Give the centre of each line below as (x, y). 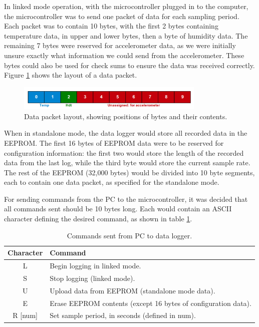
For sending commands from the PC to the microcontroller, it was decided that (126, 199)
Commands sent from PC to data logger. (129, 235)
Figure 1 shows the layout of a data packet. (71, 75)
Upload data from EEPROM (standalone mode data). (133, 290)
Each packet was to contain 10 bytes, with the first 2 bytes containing (111, 26)
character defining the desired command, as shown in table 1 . (98, 219)
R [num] (25, 315)
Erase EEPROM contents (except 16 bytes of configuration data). (151, 303)
